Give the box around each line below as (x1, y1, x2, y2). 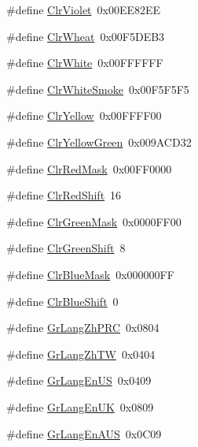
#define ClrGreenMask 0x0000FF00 (6, 213, 181, 229)
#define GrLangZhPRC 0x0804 (6, 319, 159, 336)
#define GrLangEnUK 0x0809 (6, 398, 154, 415)
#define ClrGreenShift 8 (6, 240, 126, 256)
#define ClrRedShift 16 (6, 187, 122, 203)
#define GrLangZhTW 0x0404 (6, 345, 156, 362)
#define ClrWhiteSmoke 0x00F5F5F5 (6, 80, 189, 97)
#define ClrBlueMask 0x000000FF (6, 266, 174, 282)
